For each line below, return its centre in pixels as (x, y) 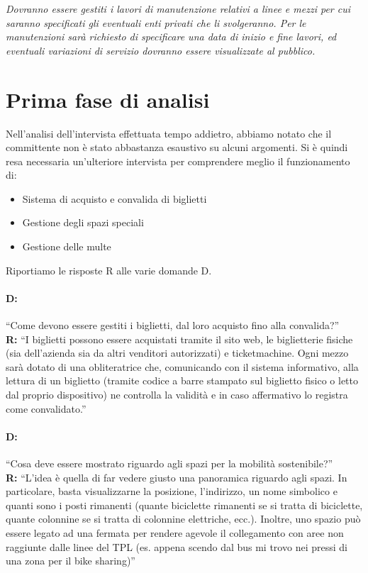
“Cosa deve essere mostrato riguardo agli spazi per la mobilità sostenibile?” (169, 463)
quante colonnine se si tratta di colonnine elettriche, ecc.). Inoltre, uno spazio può (183, 519)
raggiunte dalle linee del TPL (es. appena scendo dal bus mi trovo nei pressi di (177, 546)
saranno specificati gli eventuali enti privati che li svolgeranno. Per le (156, 22)
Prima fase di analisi (108, 99)
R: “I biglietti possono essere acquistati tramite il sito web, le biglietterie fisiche (179, 339)
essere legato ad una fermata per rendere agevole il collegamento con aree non (175, 532)
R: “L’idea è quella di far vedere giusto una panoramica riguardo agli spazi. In (177, 477)
